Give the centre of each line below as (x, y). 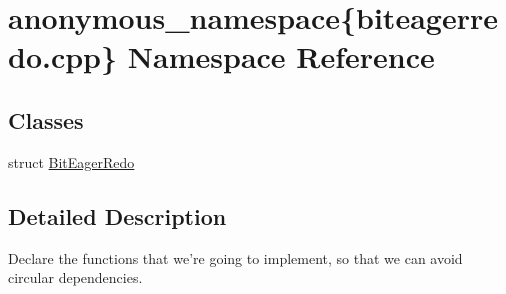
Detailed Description (117, 215)
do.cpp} (63, 56)
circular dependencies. (75, 277)
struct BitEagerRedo (71, 161)
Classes (46, 119)
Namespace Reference (281, 56)
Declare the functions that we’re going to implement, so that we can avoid (235, 257)
